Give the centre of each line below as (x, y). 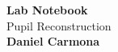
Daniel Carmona (53, 41)
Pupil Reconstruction (59, 25)
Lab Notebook (47, 10)
